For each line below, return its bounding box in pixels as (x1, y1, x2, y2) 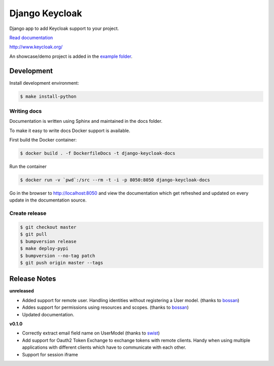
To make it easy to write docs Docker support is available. (9, 127, 130, 134)
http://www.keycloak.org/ (9, 44, 63, 50)
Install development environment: (9, 80, 79, 86)
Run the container (9, 163, 47, 170)
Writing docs (9, 107, 42, 114)
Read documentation (9, 35, 53, 41)
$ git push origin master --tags (20, 259, 104, 265)
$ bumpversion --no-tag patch (20, 253, 95, 258)
